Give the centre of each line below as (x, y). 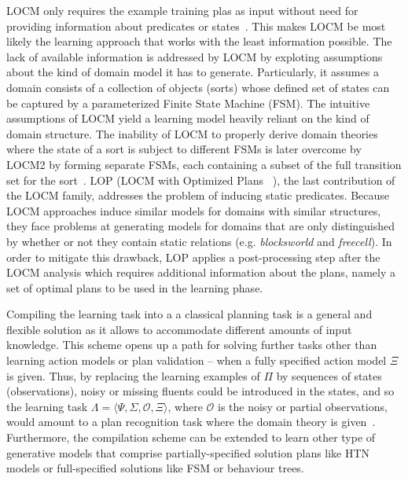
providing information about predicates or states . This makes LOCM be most (196, 26)
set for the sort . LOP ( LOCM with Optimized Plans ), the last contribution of (201, 180)
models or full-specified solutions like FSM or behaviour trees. (155, 468)
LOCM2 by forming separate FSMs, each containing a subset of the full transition (204, 164)
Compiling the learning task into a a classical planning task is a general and (189, 314)
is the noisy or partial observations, (303, 406)
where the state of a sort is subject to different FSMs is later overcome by (184, 149)
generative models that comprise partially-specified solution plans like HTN (188, 452)
